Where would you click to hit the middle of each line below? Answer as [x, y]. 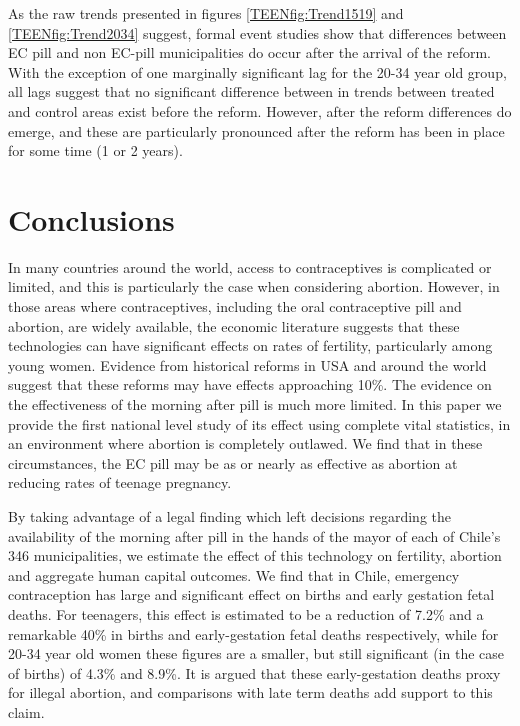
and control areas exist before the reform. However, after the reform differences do [260, 110]
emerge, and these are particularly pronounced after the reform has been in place [256, 130]
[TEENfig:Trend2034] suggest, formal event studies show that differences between [257, 32]
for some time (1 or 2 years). [95, 150]
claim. [26, 711]
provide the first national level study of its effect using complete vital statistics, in [259, 423]
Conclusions [91, 218]
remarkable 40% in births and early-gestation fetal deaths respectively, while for [253, 633]
